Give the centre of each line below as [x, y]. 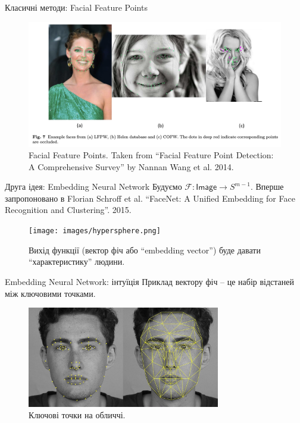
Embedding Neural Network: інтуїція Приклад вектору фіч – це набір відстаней [150, 281]
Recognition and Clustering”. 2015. [68, 210]
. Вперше [267, 187]
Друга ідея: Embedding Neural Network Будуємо [93, 187]
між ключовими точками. [50, 293]
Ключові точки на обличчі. [77, 415]
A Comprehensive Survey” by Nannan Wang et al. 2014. [131, 166]
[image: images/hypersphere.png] [95, 231]
